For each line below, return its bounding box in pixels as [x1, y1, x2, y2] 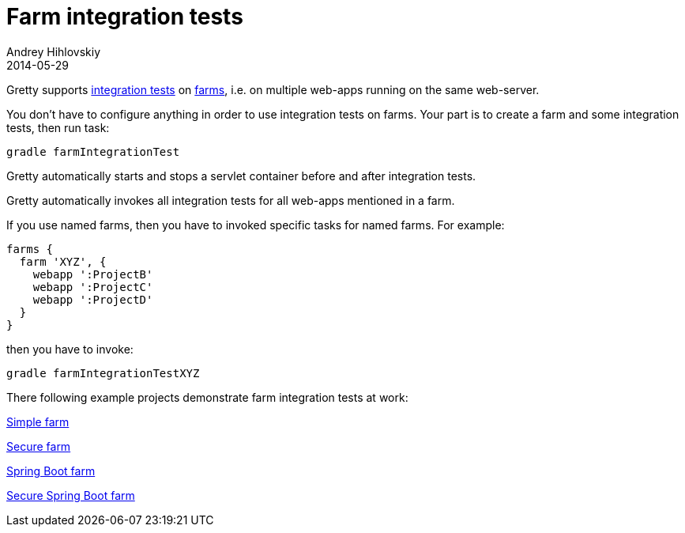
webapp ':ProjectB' [32, 267, 153, 281]
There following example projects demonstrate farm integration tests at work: [6, 390, 408, 404]
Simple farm [6, 414, 70, 429]
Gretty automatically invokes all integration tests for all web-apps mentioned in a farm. [6, 193, 455, 207]
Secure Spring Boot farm [6, 488, 135, 502]
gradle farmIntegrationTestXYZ [6, 366, 200, 380]
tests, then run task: [6, 120, 110, 134]
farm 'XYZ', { [19, 255, 107, 268]
